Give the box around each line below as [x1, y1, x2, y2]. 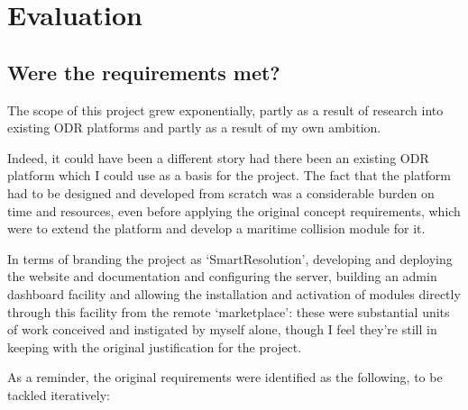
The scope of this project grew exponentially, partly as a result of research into [7, 100, 444, 119]
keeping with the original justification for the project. [7, 337, 302, 356]
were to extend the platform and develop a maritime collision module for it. [7, 219, 426, 238]
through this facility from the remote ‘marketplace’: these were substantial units [7, 302, 450, 321]
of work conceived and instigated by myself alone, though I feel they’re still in [7, 320, 437, 339]
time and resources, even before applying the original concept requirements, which [7, 201, 461, 220]
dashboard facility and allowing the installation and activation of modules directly [7, 284, 461, 303]
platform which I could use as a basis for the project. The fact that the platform [7, 166, 452, 185]
